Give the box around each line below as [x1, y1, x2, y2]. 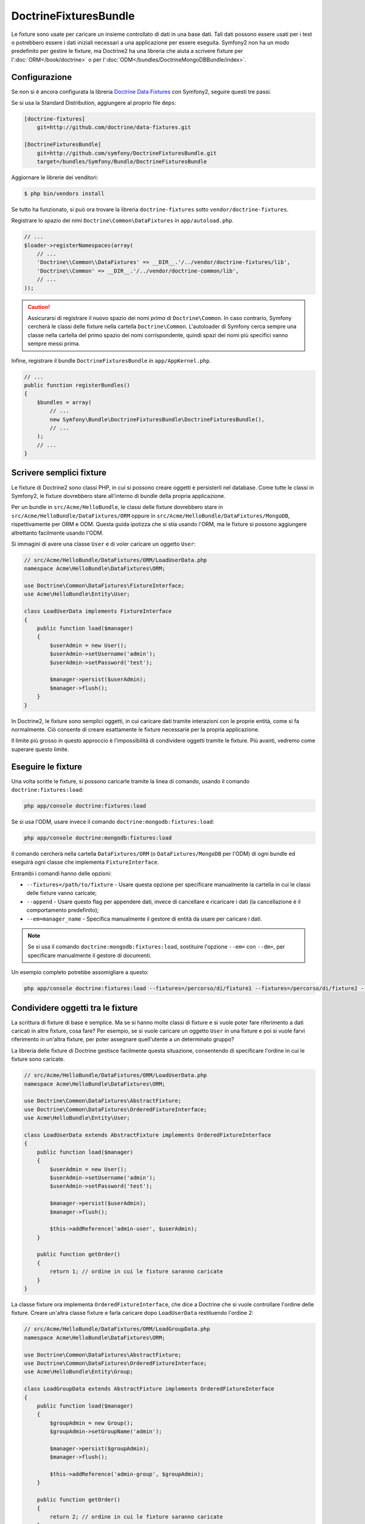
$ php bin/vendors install [24, 190, 105, 197]
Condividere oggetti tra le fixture [11, 1003, 138, 1013]
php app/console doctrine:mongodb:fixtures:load [24, 834, 172, 841]
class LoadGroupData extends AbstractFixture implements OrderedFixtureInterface [24, 1386, 275, 1392]
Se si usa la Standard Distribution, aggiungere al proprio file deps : [11, 99, 176, 107]
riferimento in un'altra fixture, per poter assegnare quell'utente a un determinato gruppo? [11, 1036, 234, 1043]
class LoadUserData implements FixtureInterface [24, 608, 172, 615]
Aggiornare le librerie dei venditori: [11, 174, 99, 181]
